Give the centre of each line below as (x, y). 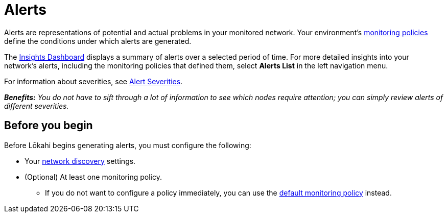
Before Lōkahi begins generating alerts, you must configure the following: (128, 145)
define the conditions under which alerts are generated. (98, 41)
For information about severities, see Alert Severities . (93, 81)
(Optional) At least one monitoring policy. (93, 177)
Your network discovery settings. (80, 161)
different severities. (37, 106)
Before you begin (49, 126)
